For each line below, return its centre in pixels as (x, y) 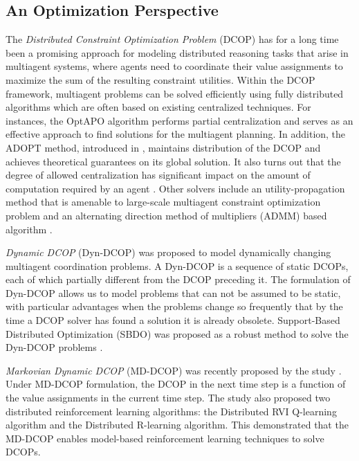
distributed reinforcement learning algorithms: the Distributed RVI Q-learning (171, 411)
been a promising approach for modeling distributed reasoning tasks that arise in (177, 52)
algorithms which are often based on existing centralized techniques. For (158, 107)
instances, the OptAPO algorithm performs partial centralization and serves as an (179, 120)
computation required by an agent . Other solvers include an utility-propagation (175, 188)
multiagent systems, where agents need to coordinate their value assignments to (174, 66)
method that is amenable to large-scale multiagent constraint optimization (163, 202)
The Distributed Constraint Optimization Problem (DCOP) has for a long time (172, 39)
